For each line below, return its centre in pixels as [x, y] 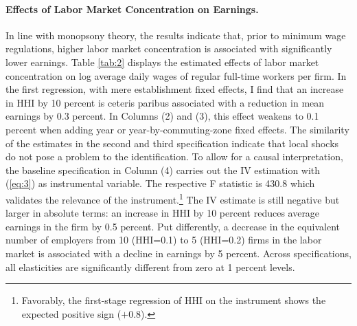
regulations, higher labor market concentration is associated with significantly [169, 48]
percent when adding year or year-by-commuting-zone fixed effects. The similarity [177, 129]
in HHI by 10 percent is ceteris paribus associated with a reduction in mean [165, 102]
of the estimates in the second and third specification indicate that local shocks [172, 143]
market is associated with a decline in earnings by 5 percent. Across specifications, [178, 253]
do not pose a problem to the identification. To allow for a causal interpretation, [174, 156]
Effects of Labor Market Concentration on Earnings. [132, 9]
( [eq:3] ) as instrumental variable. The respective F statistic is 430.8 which [160, 183]
